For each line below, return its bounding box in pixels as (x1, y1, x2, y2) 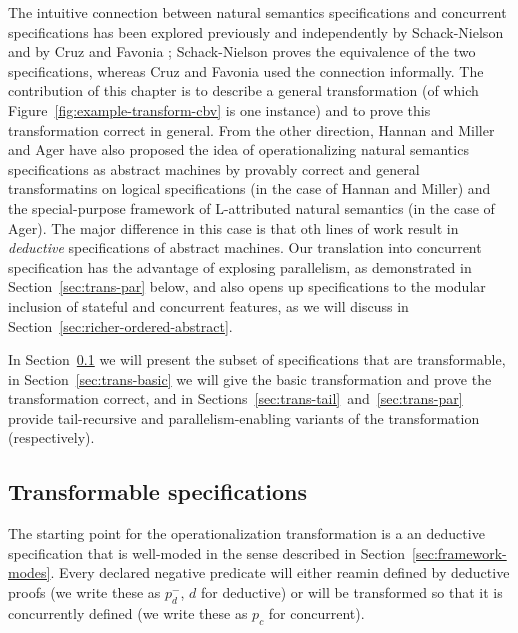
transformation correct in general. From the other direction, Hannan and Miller (8, 119, 495, 140)
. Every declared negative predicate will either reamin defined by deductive (50, 562, 510, 583)
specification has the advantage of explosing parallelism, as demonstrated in (8, 256, 472, 277)
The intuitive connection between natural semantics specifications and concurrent (8, 2, 507, 22)
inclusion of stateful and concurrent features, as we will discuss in (8, 295, 409, 316)
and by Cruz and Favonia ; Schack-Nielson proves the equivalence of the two (8, 41, 476, 62)
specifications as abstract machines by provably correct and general (8, 158, 420, 179)
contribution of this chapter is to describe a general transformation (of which (8, 80, 479, 101)
